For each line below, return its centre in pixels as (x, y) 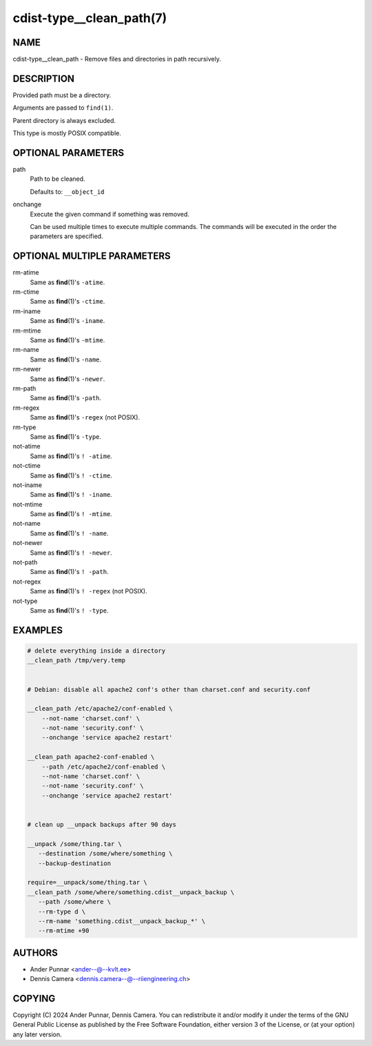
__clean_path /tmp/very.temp (76, 660)
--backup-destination (75, 863)
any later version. (37, 1034)
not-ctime (27, 466)
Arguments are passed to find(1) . (63, 108)
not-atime (27, 446)
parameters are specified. (66, 236)
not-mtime (28, 504)
